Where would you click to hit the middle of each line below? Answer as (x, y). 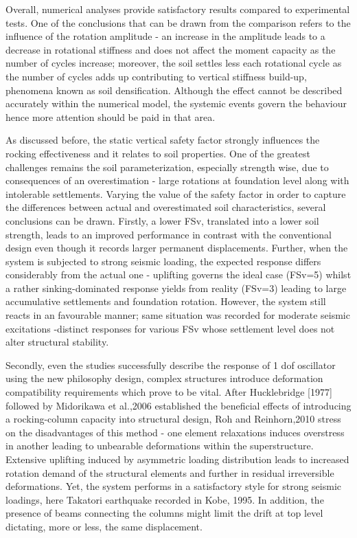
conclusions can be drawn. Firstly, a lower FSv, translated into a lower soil (162, 220)
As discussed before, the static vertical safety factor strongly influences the (163, 140)
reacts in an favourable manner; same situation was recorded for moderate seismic (178, 315)
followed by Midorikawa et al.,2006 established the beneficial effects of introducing (178, 405)
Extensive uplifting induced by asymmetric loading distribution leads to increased (177, 459)
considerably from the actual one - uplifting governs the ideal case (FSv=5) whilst (178, 274)
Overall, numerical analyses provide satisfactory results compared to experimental (178, 9)
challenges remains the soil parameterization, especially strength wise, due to (167, 167)
